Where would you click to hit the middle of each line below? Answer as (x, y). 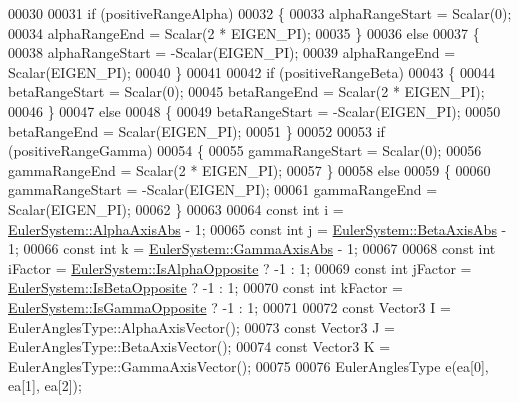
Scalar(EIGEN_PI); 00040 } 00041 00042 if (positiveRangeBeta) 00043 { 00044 (251, 71)
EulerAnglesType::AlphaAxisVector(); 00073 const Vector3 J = (201, 326)
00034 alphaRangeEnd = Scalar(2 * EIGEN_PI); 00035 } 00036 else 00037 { (244, 32)
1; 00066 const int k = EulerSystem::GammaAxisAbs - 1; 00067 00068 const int (252, 248)
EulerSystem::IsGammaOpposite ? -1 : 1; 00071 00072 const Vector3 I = (229, 306)
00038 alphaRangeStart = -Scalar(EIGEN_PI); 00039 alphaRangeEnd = (232, 52)
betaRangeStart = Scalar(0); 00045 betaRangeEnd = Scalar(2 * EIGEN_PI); (246, 91)
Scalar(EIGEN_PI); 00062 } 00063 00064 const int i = (176, 208)
